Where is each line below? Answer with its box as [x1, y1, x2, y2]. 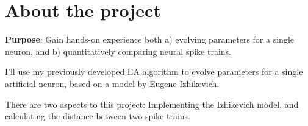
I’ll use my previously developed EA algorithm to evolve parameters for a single [5, 65, 303, 78]
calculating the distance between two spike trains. [5, 110, 190, 122]
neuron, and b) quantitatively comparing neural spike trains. [5, 44, 231, 57]
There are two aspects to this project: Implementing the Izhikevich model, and [5, 97, 299, 110]
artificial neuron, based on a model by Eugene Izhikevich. [5, 77, 220, 89]
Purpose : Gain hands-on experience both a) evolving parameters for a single [5, 33, 294, 46]
